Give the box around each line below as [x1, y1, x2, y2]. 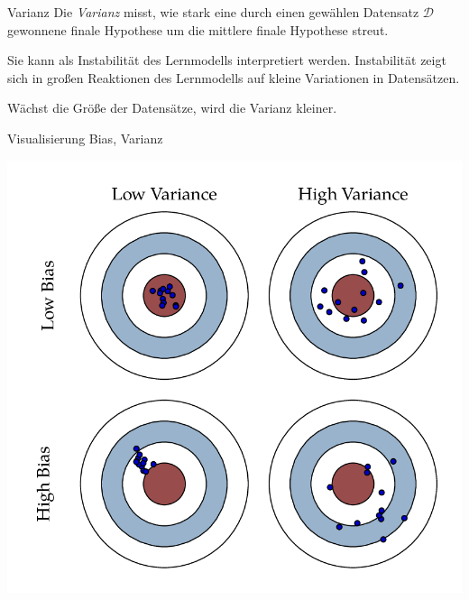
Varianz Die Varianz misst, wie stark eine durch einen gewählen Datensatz [7, 3, 419, 21]
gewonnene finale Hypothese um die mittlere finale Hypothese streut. [7, 20, 389, 39]
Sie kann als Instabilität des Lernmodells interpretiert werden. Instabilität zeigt [7, 51, 446, 69]
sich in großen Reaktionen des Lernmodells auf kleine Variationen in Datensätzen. [7, 68, 460, 87]
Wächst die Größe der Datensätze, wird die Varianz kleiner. [7, 98, 337, 117]
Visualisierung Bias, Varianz [7, 128, 163, 147]
